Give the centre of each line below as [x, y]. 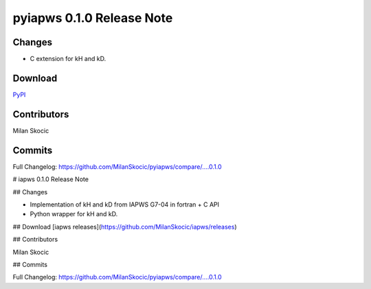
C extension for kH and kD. [68, 59]
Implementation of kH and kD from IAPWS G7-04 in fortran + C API [125, 204]
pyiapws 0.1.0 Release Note [93, 18]
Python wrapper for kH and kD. [74, 214]
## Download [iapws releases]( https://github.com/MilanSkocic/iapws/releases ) [125, 227]
